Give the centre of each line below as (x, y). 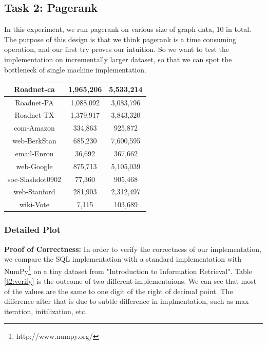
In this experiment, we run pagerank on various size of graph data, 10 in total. (128, 29)
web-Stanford (34, 192)
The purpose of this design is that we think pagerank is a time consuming (120, 39)
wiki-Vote (34, 204)
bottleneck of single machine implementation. (75, 69)
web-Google (34, 166)
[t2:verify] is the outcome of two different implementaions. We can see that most (130, 281)
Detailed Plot (33, 230)
